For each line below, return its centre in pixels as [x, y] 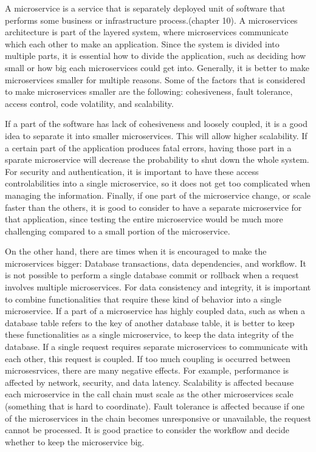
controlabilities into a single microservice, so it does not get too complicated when [158, 183]
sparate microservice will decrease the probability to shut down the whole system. [157, 159]
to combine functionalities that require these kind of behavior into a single [143, 299]
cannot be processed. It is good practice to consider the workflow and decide [147, 430]
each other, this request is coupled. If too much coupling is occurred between [148, 358]
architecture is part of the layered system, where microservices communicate [147, 32]
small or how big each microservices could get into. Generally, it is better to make [157, 67]
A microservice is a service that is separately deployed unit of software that [145, 8]
